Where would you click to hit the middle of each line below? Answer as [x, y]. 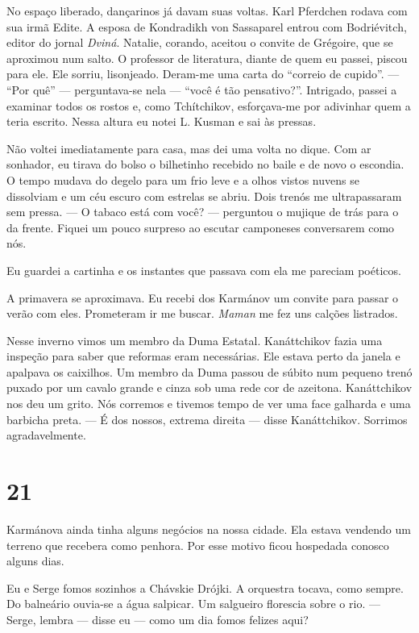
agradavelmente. [46, 435]
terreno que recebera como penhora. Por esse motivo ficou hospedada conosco [198, 545]
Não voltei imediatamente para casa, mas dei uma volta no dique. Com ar [189, 148]
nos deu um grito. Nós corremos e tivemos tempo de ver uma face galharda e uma [209, 404]
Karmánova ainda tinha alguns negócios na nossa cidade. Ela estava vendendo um [209, 529]
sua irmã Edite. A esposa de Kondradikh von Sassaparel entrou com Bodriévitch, [207, 26]
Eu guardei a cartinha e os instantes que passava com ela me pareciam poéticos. [204, 270]
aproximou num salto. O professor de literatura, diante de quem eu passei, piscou [207, 58]
